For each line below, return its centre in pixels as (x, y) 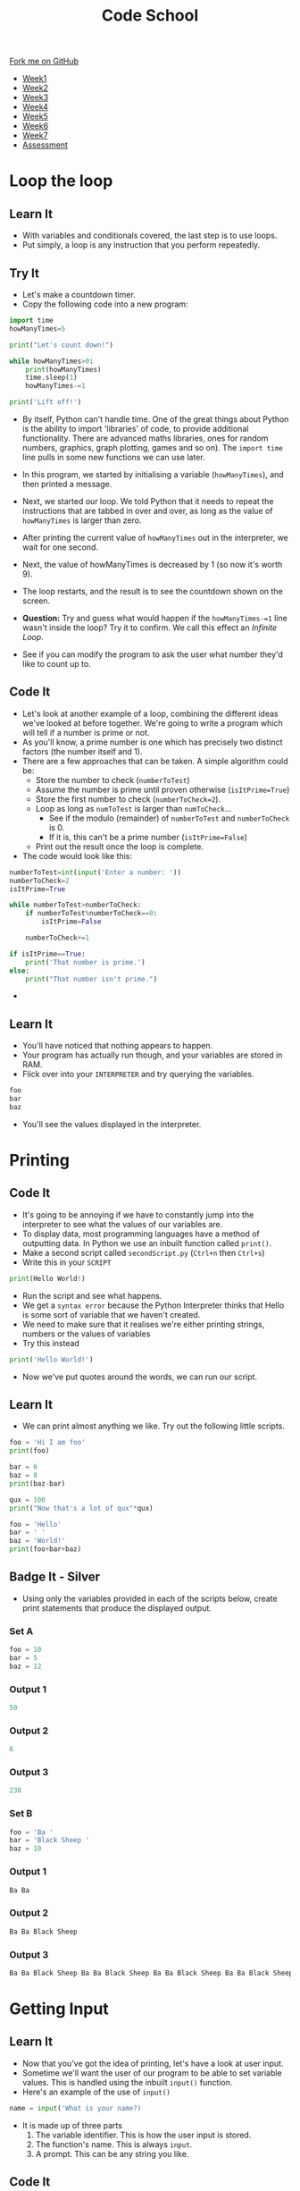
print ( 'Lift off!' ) (46, 402)
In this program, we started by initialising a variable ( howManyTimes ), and (153, 474)
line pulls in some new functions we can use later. (113, 457)
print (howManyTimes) (63, 369)
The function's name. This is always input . (114, 2144)
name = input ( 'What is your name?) (75, 2108)
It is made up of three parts (72, 2125)
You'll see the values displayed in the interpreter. (112, 1124)
